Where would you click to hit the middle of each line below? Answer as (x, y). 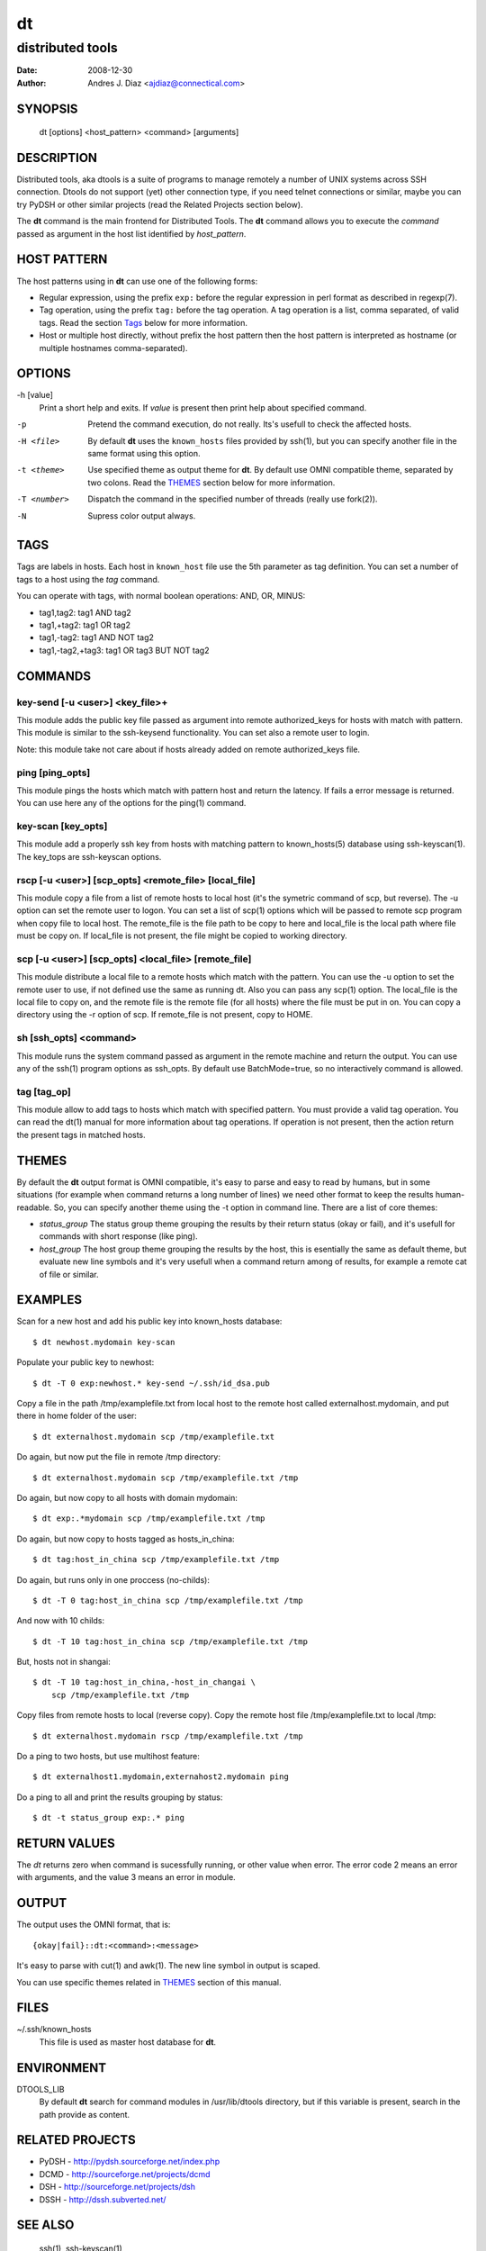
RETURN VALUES (66, 1843)
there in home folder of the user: (76, 1416)
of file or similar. (69, 1274)
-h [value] (35, 395)
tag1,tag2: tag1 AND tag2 (85, 612)
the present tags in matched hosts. (81, 1135)
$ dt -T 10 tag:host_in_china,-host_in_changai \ (144, 1682)
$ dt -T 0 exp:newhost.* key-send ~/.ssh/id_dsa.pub (151, 1383)
